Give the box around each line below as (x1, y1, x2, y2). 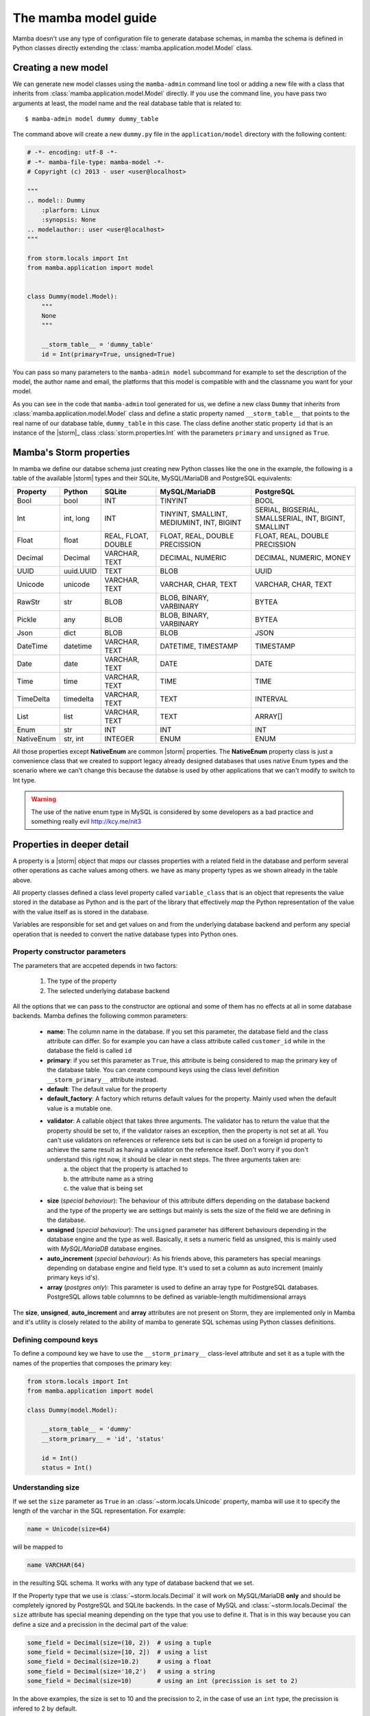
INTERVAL (254, 694, 288, 704)
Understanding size (12, 1483, 80, 1492)
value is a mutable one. (47, 1104, 112, 1112)
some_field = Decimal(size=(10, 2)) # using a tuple (27, 1638, 212, 1647)
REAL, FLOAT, (104, 531, 149, 540)
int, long (63, 513, 90, 523)
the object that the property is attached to (70, 1165, 188, 1173)
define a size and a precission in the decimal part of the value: (12, 1620, 188, 1628)
